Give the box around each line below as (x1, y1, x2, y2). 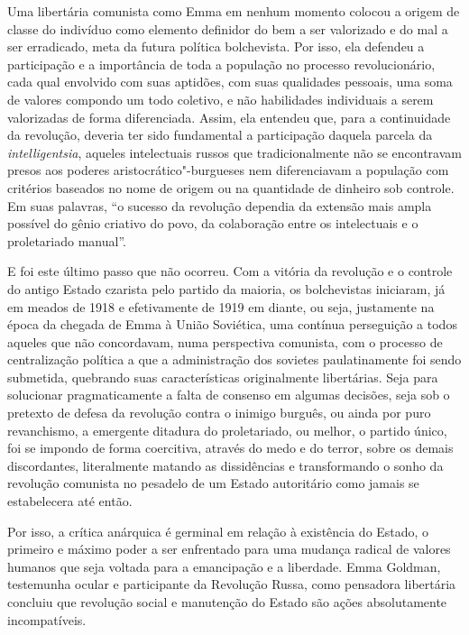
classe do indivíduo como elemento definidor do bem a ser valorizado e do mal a (7, 19, 448, 38)
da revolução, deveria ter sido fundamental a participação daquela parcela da (7, 125, 433, 144)
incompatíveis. (7, 610, 87, 629)
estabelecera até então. (7, 492, 133, 511)
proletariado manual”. (7, 231, 126, 250)
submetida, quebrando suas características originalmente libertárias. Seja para (7, 367, 438, 386)
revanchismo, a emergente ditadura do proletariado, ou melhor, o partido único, (7, 420, 447, 439)
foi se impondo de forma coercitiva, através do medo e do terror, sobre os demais (7, 438, 454, 457)
